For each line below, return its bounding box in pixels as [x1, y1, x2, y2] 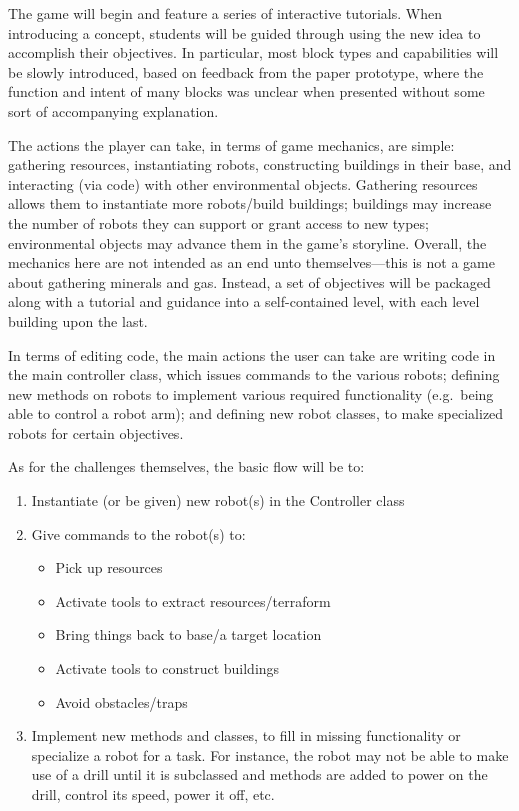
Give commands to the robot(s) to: [31, 523, 246, 544]
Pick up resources [55, 557, 163, 578]
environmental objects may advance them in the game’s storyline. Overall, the [8, 232, 487, 253]
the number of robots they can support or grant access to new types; [8, 212, 429, 233]
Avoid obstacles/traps [55, 691, 188, 712]
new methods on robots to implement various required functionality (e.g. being [8, 383, 494, 404]
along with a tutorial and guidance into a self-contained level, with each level [8, 291, 480, 312]
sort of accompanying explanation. [8, 100, 219, 121]
